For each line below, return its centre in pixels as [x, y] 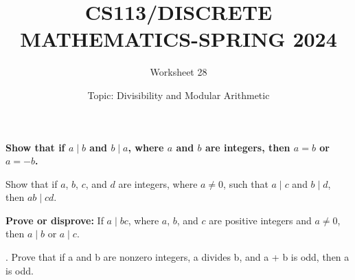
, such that [246, 183]
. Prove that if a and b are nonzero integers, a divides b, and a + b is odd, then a [177, 257]
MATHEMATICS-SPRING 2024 [179, 39]
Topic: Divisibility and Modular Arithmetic [179, 95]
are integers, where [158, 183]
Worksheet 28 [179, 72]
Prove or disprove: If [55, 220]
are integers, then [248, 147]
